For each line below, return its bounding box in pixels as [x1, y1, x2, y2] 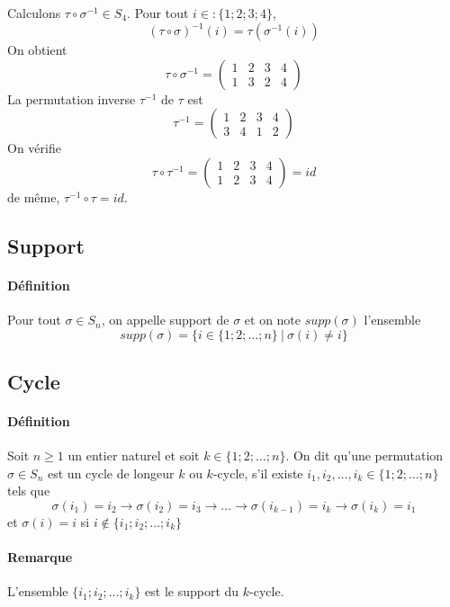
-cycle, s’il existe [212, 463, 303, 482]
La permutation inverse [7, 89, 136, 108]
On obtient [7, 40, 67, 59]
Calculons [7, 4, 61, 22]
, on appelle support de [101, 310, 229, 329]
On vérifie [7, 138, 61, 157]
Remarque [7, 548, 73, 567]
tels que [7, 481, 50, 500]
